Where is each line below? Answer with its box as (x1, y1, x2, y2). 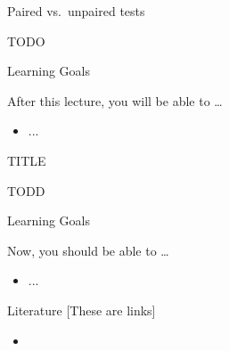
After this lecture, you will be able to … (7, 91, 223, 110)
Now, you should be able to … (7, 241, 169, 259)
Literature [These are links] (7, 300, 156, 319)
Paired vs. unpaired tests (7, 2, 145, 20)
